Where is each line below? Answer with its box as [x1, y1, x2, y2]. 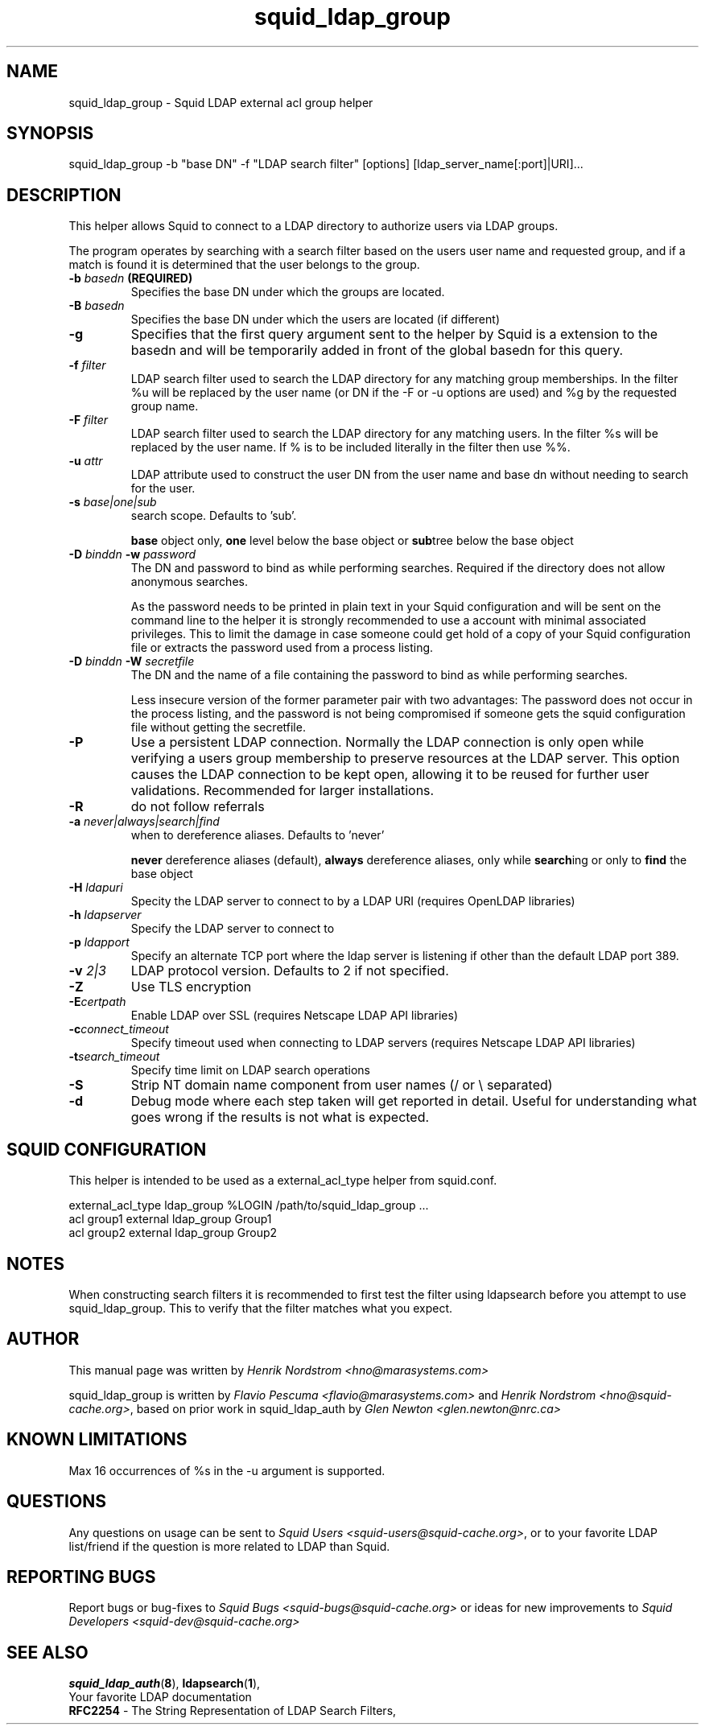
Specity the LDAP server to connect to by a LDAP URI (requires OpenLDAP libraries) [130, 894, 575, 909]
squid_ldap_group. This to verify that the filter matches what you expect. [68, 1300, 453, 1315]
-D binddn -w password [68, 547, 196, 562]
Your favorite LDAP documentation [68, 1690, 252, 1704]
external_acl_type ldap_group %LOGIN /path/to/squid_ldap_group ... [68, 1198, 429, 1213]
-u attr [68, 454, 103, 468]
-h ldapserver [68, 908, 142, 922]
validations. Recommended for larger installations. [130, 782, 435, 799]
